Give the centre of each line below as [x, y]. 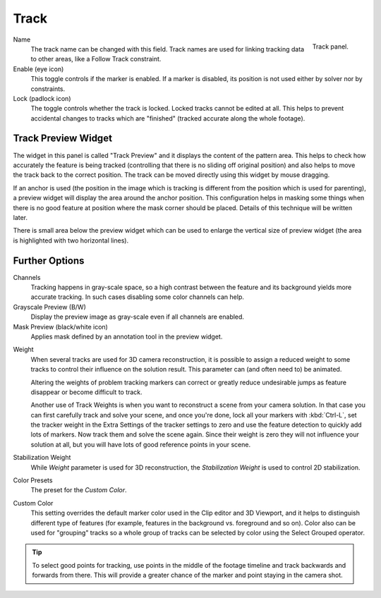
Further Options [49, 261]
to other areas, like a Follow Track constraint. [96, 59]
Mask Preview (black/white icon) [61, 327]
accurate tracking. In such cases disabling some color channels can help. [138, 297]
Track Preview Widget [63, 139]
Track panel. [330, 47]
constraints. [48, 89]
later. [20, 217]
